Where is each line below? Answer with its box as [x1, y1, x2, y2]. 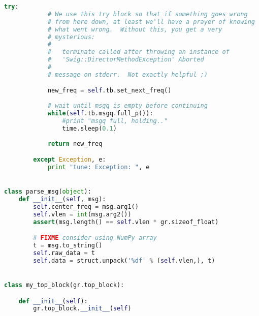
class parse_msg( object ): [4, 188, 91, 196]
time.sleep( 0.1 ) [62, 124, 117, 132]
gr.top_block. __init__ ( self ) [33, 305, 132, 312]
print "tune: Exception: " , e [47, 163, 150, 171]
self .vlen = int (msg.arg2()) [33, 210, 132, 218]
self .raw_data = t [33, 249, 95, 257]
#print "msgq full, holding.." [62, 117, 168, 124]
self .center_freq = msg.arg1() [33, 203, 139, 210]
